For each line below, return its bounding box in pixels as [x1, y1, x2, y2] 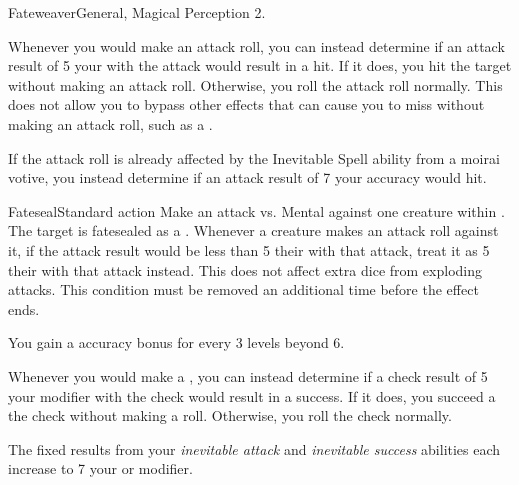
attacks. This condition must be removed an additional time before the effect [8, 279, 479, 300]
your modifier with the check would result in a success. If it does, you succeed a [8, 385, 496, 406]
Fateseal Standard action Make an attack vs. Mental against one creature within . [8, 200, 505, 221]
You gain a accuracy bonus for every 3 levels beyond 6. [8, 332, 345, 353]
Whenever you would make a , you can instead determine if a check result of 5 [8, 365, 488, 386]
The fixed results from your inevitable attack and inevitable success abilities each [8, 438, 501, 459]
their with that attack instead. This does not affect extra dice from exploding [8, 259, 483, 280]
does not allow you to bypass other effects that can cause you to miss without [8, 94, 485, 115]
